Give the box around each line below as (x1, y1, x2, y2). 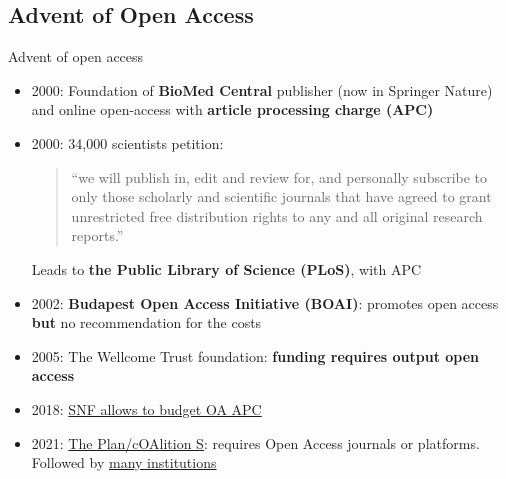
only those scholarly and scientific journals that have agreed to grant (71, 186, 492, 207)
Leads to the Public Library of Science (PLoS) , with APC (31, 258, 422, 279)
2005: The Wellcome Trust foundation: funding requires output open (31, 345, 480, 366)
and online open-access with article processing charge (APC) (31, 99, 434, 120)
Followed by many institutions (31, 452, 217, 473)
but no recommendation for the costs (31, 312, 262, 333)
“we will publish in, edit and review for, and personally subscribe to (71, 166, 488, 187)
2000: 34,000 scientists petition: (31, 132, 224, 153)
